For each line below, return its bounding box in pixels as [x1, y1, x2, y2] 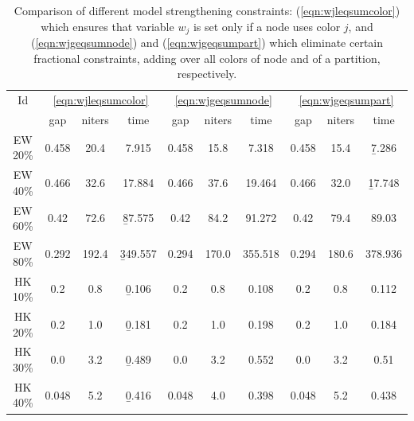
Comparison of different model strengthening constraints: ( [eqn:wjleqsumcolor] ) [14, 2, 400, 18]
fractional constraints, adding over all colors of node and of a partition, [33, 49, 381, 66]
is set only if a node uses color [193, 18, 341, 34]
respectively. [177, 65, 237, 82]
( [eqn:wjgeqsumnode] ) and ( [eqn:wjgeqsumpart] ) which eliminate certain [30, 34, 384, 51]
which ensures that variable [41, 18, 174, 34]
